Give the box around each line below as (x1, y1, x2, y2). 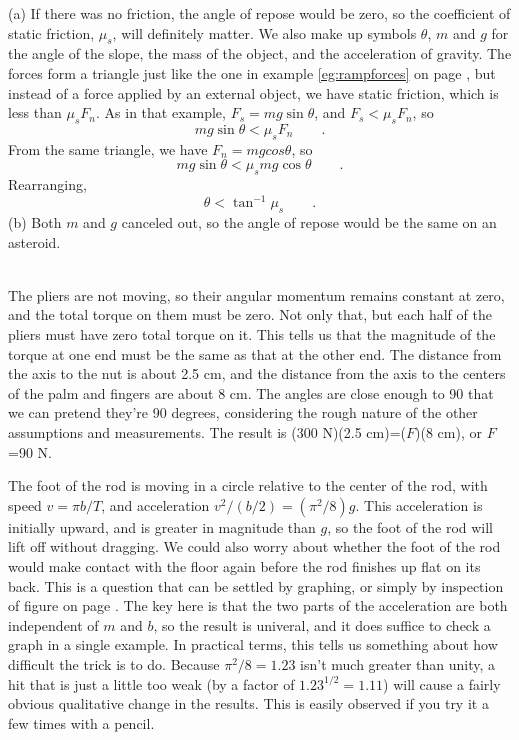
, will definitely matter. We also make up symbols (112, 22, 417, 43)
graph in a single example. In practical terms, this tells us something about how (8, 634, 498, 655)
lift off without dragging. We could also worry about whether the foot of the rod (8, 536, 501, 557)
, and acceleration (101, 494, 210, 515)
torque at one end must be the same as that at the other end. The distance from (8, 343, 502, 364)
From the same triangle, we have (8, 138, 208, 159)
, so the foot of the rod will (327, 516, 494, 537)
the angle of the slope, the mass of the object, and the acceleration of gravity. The (8, 43, 512, 64)
